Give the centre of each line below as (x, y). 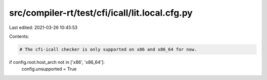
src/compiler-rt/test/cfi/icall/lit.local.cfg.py (101, 13)
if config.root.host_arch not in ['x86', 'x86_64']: (57, 62)
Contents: (19, 36)
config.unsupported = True (49, 69)
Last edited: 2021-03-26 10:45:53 (43, 27)
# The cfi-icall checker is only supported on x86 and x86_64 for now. (108, 49)
